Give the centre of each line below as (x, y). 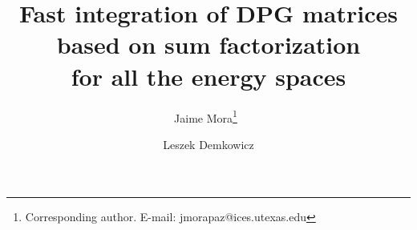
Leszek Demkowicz (208, 144)
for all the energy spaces (208, 76)
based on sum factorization (208, 44)
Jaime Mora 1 (206, 116)
